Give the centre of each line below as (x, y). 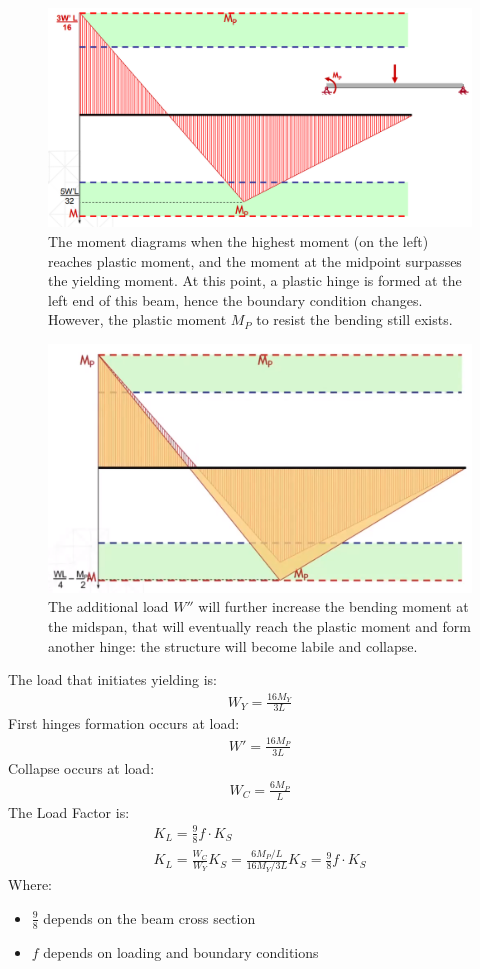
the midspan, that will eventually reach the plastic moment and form (259, 626)
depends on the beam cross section (149, 917)
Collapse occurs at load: (81, 767)
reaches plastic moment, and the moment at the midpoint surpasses (255, 260)
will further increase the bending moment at (333, 606)
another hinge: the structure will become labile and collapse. (233, 645)
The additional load (108, 606)
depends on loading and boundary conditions (181, 951)
